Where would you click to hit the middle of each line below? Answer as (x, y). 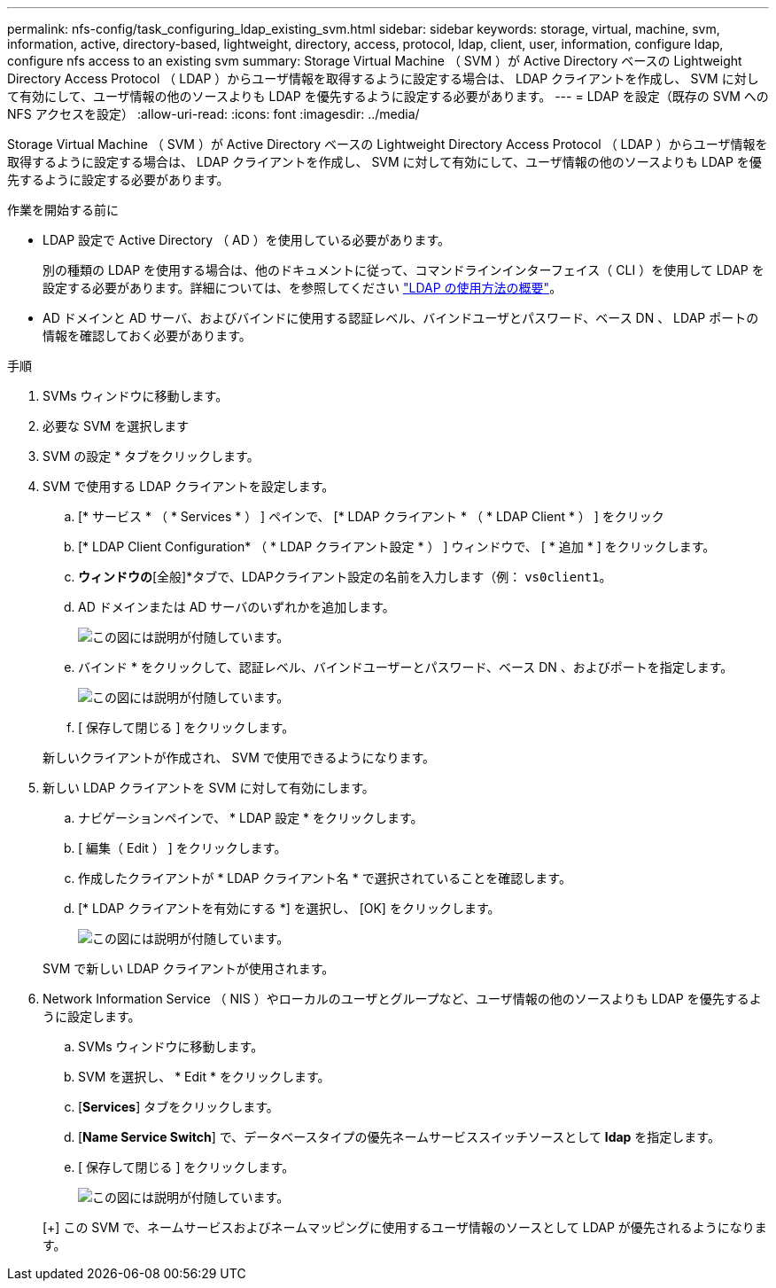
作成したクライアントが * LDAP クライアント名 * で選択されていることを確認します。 (325, 878)
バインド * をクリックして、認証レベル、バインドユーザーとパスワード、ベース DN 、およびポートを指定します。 (406, 667)
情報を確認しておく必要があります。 (147, 336)
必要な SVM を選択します (116, 426)
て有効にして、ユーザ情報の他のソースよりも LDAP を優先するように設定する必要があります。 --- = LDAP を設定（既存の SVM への (388, 96)
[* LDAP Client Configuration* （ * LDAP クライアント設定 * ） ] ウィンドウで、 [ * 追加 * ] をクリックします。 (397, 546)
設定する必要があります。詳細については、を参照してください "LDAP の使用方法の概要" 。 (303, 288)
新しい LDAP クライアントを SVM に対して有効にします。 (209, 788)
